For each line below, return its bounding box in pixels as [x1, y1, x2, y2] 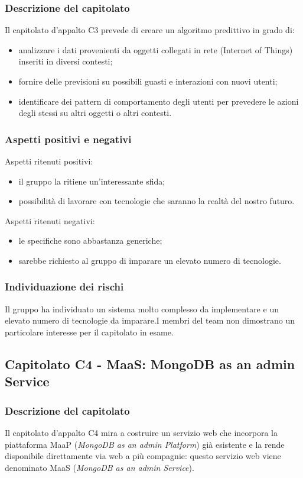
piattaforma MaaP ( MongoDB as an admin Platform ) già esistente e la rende [5, 438, 285, 450]
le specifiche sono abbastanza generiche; [18, 234, 162, 247]
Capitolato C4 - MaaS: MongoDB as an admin [5, 354, 295, 373]
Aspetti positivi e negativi [5, 131, 132, 146]
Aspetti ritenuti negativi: [5, 214, 95, 227]
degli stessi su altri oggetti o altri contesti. [18, 106, 172, 119]
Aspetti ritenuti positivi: [5, 155, 93, 167]
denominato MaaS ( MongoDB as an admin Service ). [5, 461, 194, 473]
